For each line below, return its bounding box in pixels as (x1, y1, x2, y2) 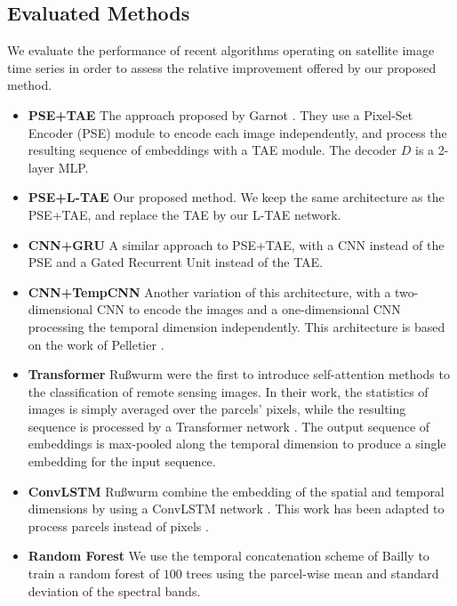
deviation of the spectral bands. (28, 581, 201, 600)
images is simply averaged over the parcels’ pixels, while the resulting (28, 400, 406, 418)
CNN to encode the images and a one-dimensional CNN (96, 300, 401, 319)
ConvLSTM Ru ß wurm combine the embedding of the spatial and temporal (28, 481, 445, 500)
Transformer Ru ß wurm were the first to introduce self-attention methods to (28, 365, 450, 384)
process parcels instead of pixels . (28, 516, 209, 535)
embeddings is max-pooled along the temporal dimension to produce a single (28, 434, 446, 453)
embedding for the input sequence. (28, 452, 216, 471)
